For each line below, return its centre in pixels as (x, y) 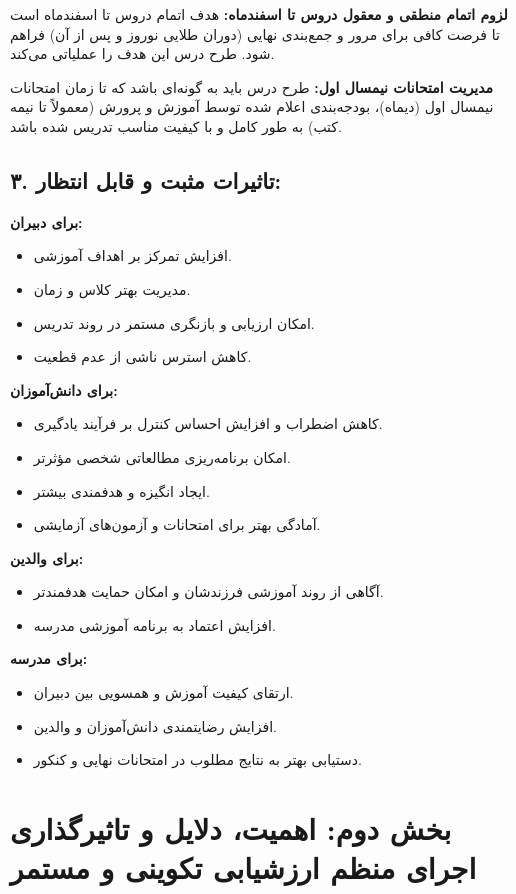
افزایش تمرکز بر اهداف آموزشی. (132, 255)
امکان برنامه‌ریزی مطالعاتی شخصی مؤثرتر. (162, 456)
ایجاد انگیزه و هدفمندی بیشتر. (121, 490)
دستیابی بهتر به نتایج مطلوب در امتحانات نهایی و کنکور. (197, 759)
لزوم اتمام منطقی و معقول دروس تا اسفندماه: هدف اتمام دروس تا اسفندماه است (259, 14)
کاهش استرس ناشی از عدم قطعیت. (142, 356)
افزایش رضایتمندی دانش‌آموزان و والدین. (155, 725)
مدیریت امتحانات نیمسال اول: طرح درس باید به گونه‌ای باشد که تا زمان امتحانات (252, 86)
